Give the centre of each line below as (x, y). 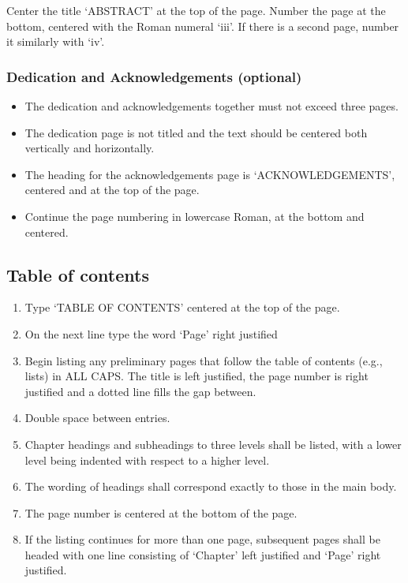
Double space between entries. (97, 418)
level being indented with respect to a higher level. (147, 460)
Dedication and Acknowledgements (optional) (154, 76)
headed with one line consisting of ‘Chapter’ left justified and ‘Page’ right (203, 554)
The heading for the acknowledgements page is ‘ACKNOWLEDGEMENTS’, (210, 174)
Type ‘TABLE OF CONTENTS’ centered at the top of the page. (182, 307)
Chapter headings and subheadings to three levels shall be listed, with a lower (213, 444)
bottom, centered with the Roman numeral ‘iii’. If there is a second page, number (203, 26)
